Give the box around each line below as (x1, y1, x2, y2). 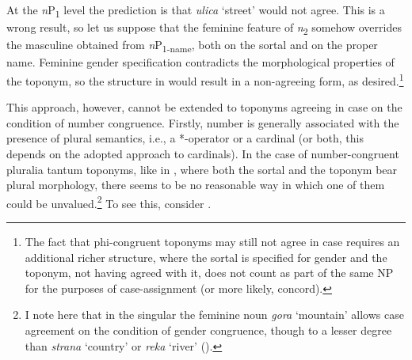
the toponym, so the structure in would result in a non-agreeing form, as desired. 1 (6, 70, 404, 89)
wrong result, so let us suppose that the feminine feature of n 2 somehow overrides (6, 19, 402, 37)
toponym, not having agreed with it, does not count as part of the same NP (25, 264, 394, 281)
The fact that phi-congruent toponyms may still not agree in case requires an (25, 233, 400, 250)
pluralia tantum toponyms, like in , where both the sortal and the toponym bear (6, 161, 398, 177)
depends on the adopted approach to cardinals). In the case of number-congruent (6, 146, 399, 161)
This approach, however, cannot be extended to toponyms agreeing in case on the (6, 99, 402, 116)
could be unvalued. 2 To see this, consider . (6, 192, 212, 211)
